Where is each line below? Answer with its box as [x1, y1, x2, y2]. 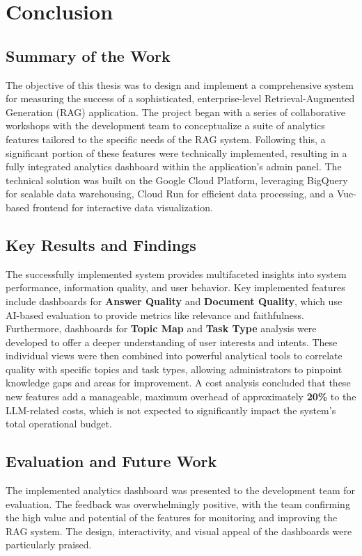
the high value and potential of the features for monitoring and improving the [6, 510, 338, 525]
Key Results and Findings [6, 234, 196, 255]
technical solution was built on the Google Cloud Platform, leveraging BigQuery [6, 172, 348, 187]
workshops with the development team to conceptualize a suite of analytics [6, 118, 325, 133]
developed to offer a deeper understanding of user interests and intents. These [6, 334, 338, 349]
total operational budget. [6, 416, 112, 431]
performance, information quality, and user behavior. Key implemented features [6, 280, 345, 295]
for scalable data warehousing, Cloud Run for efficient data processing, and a [6, 186, 334, 201]
